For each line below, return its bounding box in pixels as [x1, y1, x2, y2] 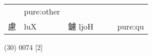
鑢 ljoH [68, 20, 93, 32]
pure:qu [117, 20, 144, 32]
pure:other [24, 5, 60, 17]
